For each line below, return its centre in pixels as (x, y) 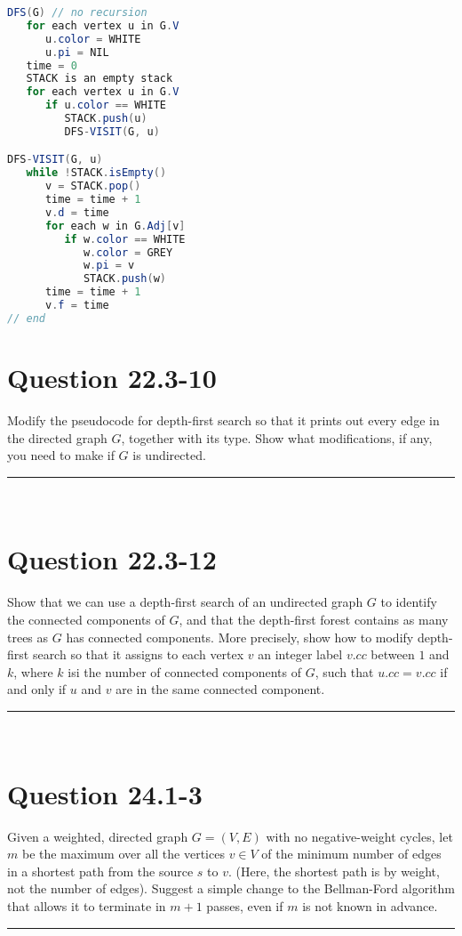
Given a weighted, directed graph (98, 836)
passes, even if (245, 906)
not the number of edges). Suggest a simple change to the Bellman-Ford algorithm (231, 888)
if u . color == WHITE (106, 105)
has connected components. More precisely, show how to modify (240, 637)
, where (33, 671)
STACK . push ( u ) (106, 118)
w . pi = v (109, 266)
